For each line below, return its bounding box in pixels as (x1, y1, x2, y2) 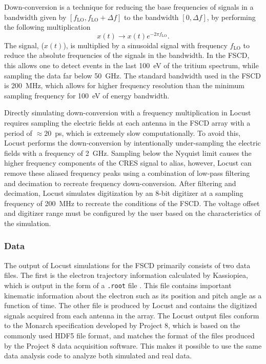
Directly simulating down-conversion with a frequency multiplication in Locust (4, 107, 251, 118)
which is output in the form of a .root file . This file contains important (4, 279, 232, 290)
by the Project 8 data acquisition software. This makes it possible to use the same (4, 340, 262, 351)
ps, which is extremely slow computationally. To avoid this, (55, 127, 241, 138)
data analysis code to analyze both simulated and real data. (4, 350, 192, 361)
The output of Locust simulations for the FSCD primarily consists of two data (4, 259, 251, 270)
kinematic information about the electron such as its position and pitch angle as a (4, 290, 262, 300)
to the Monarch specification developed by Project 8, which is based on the (4, 320, 240, 331)
